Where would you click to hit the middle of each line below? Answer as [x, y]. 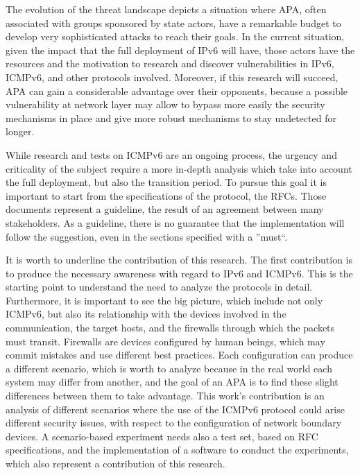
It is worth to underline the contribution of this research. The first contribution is [179, 260]
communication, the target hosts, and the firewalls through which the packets [170, 328]
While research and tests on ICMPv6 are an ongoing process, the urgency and [171, 154]
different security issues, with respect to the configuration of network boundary [174, 423]
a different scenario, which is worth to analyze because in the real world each [169, 368]
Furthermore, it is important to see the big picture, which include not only [164, 300]
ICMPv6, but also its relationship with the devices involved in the [146, 314]
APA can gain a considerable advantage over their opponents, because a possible [177, 90]
